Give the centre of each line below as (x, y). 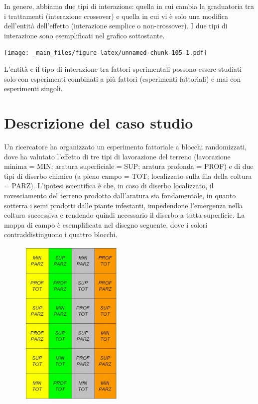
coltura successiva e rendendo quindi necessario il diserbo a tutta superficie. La (125, 215)
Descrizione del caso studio (99, 123)
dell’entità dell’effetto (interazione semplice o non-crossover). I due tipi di (116, 26)
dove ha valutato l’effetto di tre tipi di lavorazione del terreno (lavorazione (117, 156)
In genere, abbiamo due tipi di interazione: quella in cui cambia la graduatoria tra (129, 6)
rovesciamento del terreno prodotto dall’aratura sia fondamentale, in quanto (120, 195)
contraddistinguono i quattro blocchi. (61, 234)
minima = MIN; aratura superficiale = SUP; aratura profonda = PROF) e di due (129, 166)
